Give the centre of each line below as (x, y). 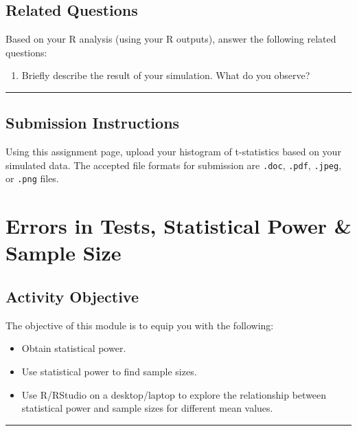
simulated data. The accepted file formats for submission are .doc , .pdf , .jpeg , (174, 165)
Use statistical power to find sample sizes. (109, 372)
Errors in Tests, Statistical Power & (178, 226)
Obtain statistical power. (74, 348)
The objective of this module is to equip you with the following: (140, 325)
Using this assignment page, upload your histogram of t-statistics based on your (173, 152)
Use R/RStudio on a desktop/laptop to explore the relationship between (174, 394)
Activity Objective (72, 297)
